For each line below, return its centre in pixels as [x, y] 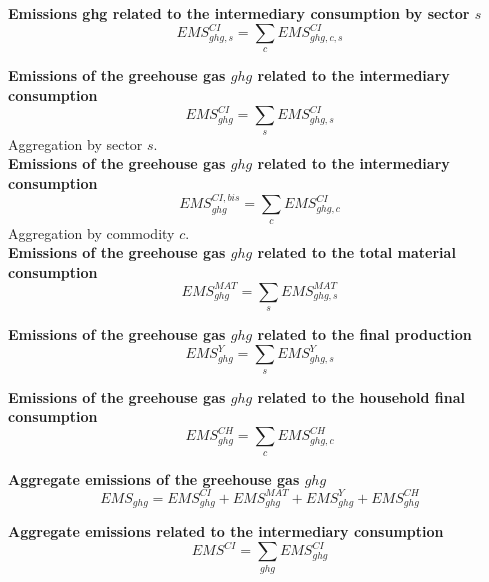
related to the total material [356, 252]
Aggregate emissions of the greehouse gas [154, 478]
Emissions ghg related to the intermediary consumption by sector [239, 13]
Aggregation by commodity [91, 232]
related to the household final [361, 396]
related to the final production [364, 334]
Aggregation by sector [75, 143]
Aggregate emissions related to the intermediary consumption [226, 531]
